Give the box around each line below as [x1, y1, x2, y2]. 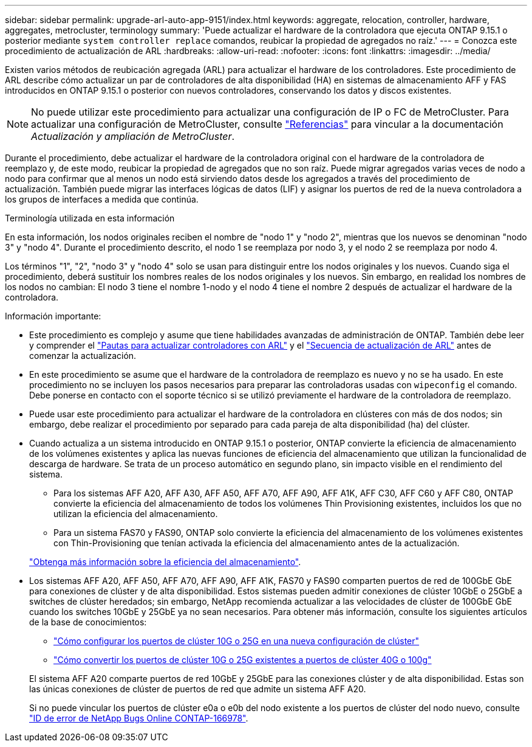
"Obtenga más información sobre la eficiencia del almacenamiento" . [29, 557, 301, 567]
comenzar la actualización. [29, 350, 137, 361]
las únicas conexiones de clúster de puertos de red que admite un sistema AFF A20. [29, 684, 366, 694]
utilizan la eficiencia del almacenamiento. [53, 509, 218, 519]
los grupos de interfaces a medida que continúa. [5, 194, 199, 204]
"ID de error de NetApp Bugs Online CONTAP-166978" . [29, 713, 248, 723]
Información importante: [5, 311, 101, 321]
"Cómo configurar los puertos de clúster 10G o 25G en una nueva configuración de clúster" [53, 636, 420, 646]
